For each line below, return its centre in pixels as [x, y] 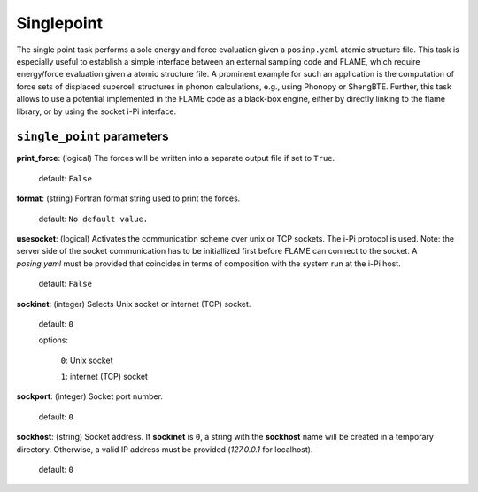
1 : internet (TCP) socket [104, 377]
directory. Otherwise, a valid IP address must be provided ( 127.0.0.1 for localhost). [165, 449]
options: [54, 340]
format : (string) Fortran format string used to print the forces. [128, 198]
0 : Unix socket [87, 360]
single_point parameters [93, 137]
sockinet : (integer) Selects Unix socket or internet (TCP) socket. [134, 304]
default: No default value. [93, 219]
